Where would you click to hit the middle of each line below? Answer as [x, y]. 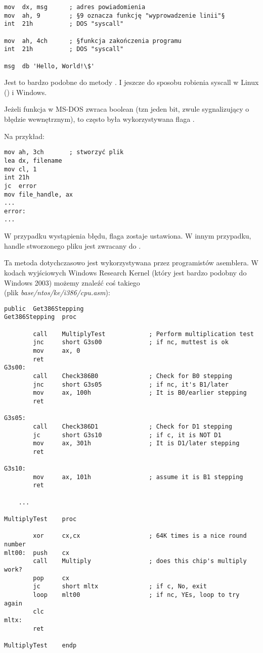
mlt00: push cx [37, 553]
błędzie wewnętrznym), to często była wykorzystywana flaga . [99, 119]
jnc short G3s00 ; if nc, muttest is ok [131, 342]
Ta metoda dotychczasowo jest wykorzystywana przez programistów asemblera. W [131, 263]
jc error [20, 186]
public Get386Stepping [44, 309]
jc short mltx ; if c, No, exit [120, 587]
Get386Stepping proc [40, 317]
